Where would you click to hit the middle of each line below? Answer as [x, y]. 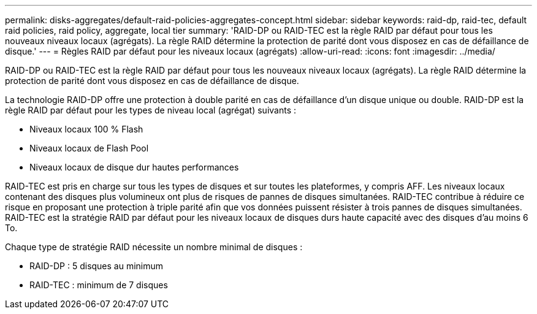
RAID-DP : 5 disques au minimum [97, 266]
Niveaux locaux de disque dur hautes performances [134, 167]
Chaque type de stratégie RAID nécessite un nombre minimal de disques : [154, 247]
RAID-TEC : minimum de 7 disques [99, 285]
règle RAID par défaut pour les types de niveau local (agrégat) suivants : [151, 110]
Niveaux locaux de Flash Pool [89, 148]
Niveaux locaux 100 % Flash [86, 129]
